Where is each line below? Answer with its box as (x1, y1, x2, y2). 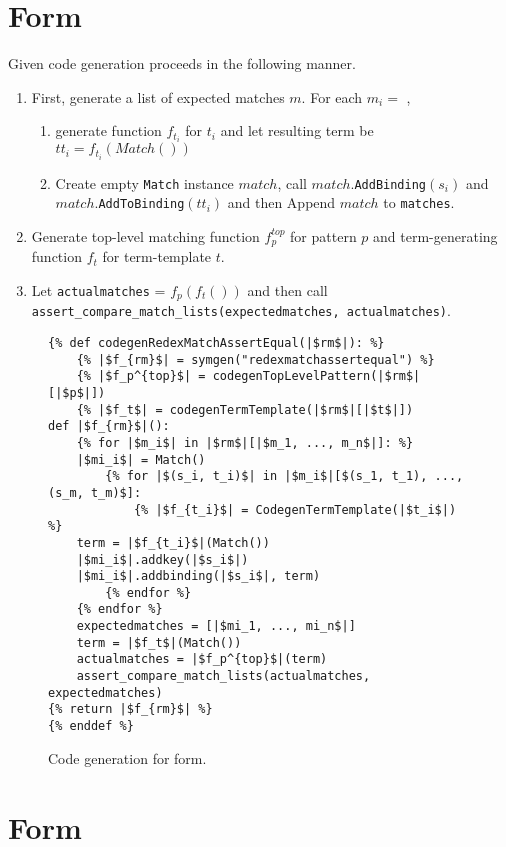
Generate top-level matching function (31, 225, 260, 246)
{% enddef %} (48, 719, 134, 734)
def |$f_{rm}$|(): (48, 419, 170, 434)
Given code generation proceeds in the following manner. (8, 53, 356, 74)
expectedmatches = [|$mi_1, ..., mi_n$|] (76, 619, 356, 634)
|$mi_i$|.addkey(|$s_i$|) (76, 552, 249, 567)
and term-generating (373, 225, 498, 246)
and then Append (227, 192, 336, 213)
